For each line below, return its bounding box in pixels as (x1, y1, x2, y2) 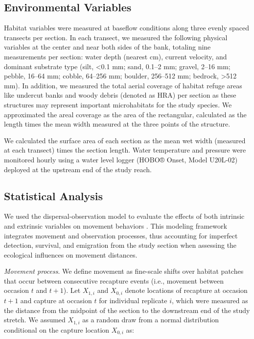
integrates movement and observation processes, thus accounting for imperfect (4, 230, 238, 240)
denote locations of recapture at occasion (125, 285, 248, 295)
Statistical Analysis (4, 188, 103, 203)
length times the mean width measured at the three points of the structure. (4, 119, 231, 129)
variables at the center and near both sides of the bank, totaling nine (4, 42, 211, 52)
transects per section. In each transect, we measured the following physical (4, 32, 228, 42)
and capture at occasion (20, 295, 92, 305)
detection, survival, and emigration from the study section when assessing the (4, 240, 237, 250)
